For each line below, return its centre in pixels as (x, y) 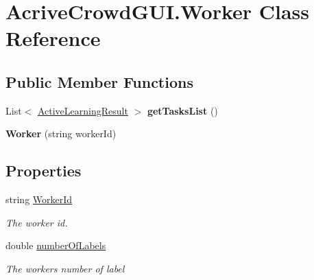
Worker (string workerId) (61, 133)
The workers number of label (65, 268)
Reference (53, 38)
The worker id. (37, 222)
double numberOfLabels (56, 245)
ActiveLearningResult (83, 110)
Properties (44, 171)
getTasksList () (182, 110)
